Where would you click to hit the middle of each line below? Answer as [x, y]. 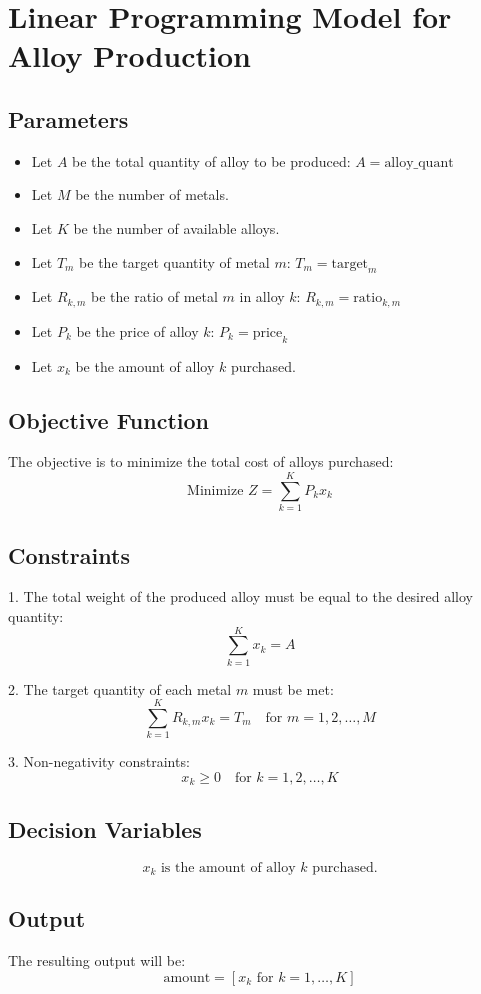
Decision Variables [105, 828]
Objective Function [109, 419]
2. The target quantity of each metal [120, 688]
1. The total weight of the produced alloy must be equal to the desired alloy [240, 596]
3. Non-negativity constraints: [99, 761]
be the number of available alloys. [176, 227]
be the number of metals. [152, 194]
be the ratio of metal [154, 296]
